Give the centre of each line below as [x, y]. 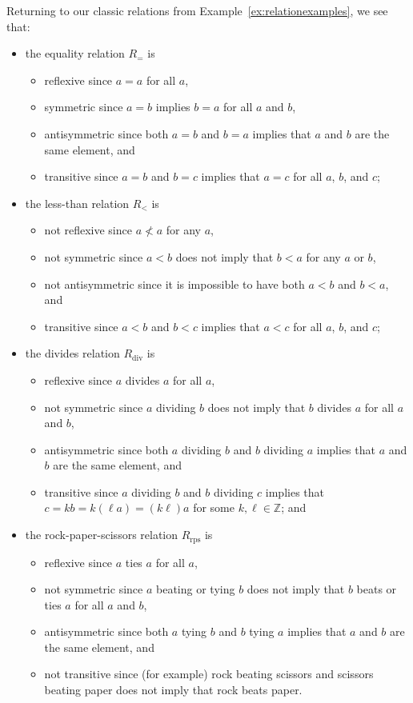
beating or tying [196, 589]
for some [214, 507]
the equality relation [75, 53]
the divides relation [72, 353]
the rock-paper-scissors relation [102, 535]
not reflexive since [88, 230]
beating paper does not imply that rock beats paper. [173, 690]
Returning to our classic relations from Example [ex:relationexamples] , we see [197, 10]
